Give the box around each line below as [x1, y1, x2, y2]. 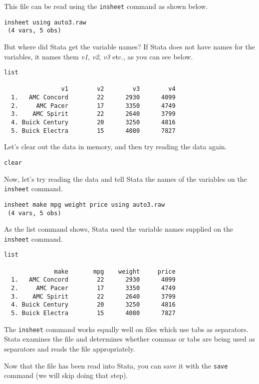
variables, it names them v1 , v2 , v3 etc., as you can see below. [4, 51, 193, 61]
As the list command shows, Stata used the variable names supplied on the [4, 224, 234, 234]
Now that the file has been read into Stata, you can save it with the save [4, 360, 228, 371]
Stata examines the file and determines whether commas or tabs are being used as [4, 334, 256, 344]
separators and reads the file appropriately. [4, 343, 135, 354]
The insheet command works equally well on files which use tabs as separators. [4, 324, 249, 334]
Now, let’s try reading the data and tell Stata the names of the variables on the [4, 173, 247, 184]
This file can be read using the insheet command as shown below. [4, 1, 208, 11]
